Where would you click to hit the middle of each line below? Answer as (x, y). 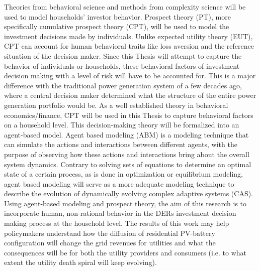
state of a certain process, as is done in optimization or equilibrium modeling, (123, 174)
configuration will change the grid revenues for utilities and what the (110, 243)
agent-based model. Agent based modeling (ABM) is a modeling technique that (126, 134)
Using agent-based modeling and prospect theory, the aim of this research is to (125, 203)
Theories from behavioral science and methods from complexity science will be (125, 7)
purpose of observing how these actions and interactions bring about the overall (127, 154)
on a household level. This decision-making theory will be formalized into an (122, 125)
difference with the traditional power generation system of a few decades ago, (123, 85)
